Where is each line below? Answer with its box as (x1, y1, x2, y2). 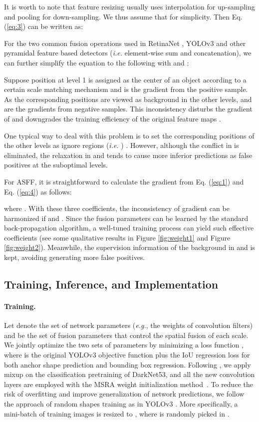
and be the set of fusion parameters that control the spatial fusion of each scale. (4, 329, 249, 340)
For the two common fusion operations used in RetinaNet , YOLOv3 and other (4, 37, 246, 48)
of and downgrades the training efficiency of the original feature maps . (4, 113, 221, 123)
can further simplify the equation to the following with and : (4, 57, 189, 67)
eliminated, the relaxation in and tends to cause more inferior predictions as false (4, 149, 253, 160)
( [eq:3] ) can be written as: (4, 21, 83, 31)
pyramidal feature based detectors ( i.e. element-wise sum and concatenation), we (4, 47, 252, 58)
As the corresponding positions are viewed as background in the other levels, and (4, 93, 252, 104)
